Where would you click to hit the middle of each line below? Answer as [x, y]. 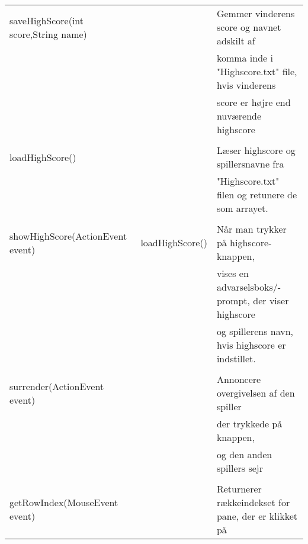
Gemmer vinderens [256, 13]
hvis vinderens [246, 85]
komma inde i [245, 58]
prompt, [233, 300]
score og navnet [249, 27]
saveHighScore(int [47, 20]
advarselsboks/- [249, 287]
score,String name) [48, 34]
